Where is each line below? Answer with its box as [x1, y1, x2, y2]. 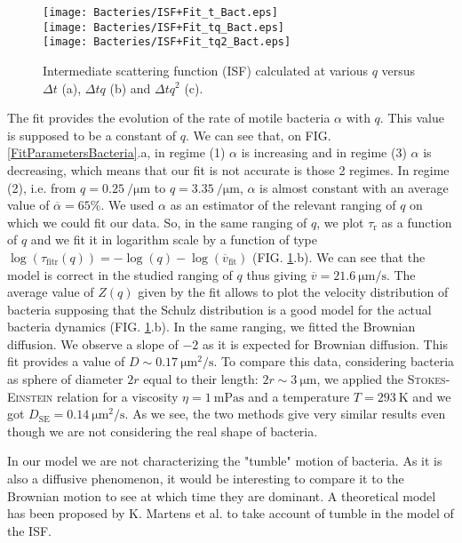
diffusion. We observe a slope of [7, 334, 179, 353]
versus [381, 60, 416, 79]
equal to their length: [143, 370, 259, 388]
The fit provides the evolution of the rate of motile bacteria [7, 108, 331, 127]
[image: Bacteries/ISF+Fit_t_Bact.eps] [43, 6, 278, 19]
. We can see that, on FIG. [186, 125, 331, 144]
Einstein [7, 387, 53, 405]
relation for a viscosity [57, 387, 179, 405]
